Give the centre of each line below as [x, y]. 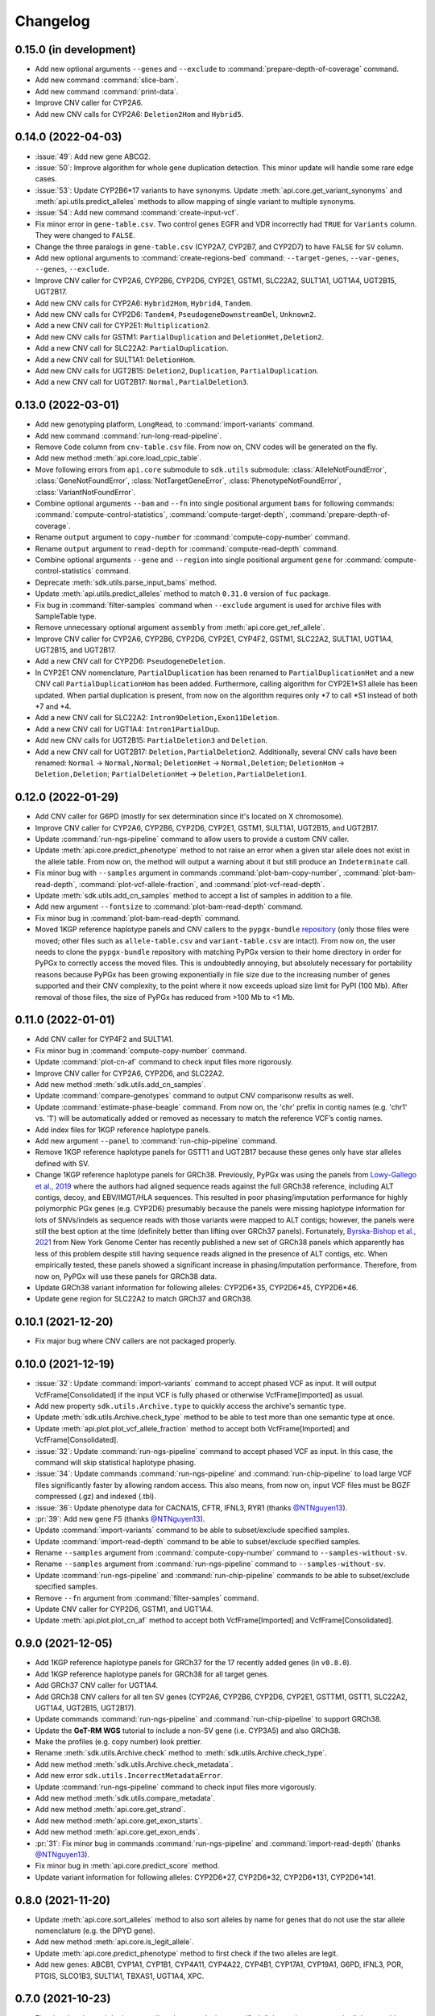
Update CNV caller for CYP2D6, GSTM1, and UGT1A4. [124, 1610]
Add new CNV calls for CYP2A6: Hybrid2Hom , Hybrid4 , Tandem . [144, 303]
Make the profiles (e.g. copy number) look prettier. [119, 1742]
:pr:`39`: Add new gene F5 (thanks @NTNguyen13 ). [120, 1518]
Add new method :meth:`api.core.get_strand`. [110, 1810]
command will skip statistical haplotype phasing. [116, 1462]
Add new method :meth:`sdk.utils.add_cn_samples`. [120, 1084]
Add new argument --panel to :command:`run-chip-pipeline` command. [156, 1140]
